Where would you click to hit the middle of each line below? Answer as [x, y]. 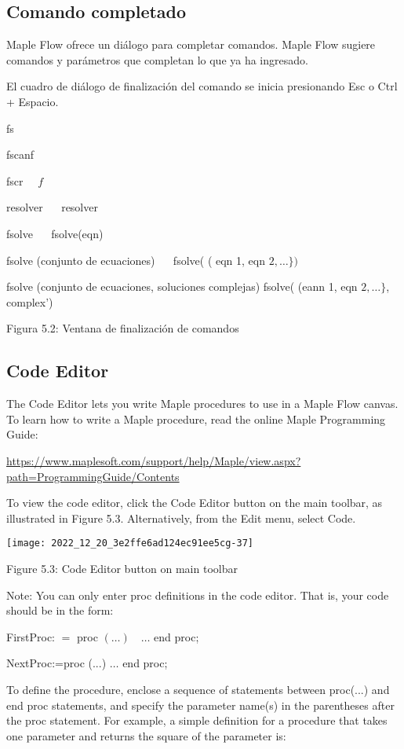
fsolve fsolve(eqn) [55, 233]
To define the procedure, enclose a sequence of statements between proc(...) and [198, 689]
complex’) [30, 301]
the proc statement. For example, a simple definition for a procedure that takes [197, 720]
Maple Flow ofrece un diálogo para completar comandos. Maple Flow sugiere [191, 44]
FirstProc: [31, 636]
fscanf [20, 154]
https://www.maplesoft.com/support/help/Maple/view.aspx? [154, 460]
